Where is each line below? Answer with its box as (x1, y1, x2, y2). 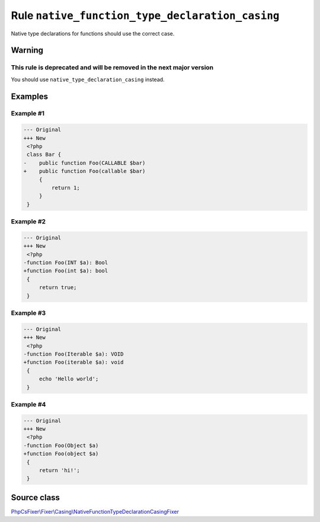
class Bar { (27, 151, 62, 158)
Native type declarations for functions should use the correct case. (11, 30, 175, 37)
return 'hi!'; (39, 467, 80, 474)
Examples (11, 91, 49, 101)
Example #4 (11, 400, 46, 408)
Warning (11, 45, 44, 56)
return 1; (51, 184, 80, 191)
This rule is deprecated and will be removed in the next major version (11, 63, 214, 72)
